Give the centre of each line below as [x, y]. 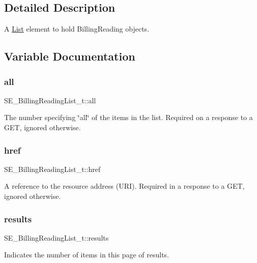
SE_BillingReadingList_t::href [52, 169]
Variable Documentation [70, 56]
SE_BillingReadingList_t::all [50, 100]
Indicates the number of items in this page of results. [87, 255]
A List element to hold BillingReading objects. [77, 29]
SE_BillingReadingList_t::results [56, 237]
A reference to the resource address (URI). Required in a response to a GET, [124, 186]
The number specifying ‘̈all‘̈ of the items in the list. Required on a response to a [128, 117]
